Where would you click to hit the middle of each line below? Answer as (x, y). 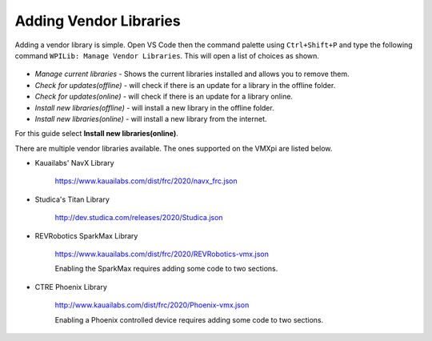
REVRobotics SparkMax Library (86, 235)
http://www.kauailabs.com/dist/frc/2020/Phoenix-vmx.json (152, 305)
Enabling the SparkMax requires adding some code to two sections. (166, 269)
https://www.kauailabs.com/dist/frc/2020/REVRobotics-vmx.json (162, 254)
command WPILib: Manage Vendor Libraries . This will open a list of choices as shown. (167, 55)
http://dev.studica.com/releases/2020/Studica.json (139, 218)
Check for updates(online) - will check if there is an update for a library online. (164, 97)
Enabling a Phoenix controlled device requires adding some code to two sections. (189, 319)
